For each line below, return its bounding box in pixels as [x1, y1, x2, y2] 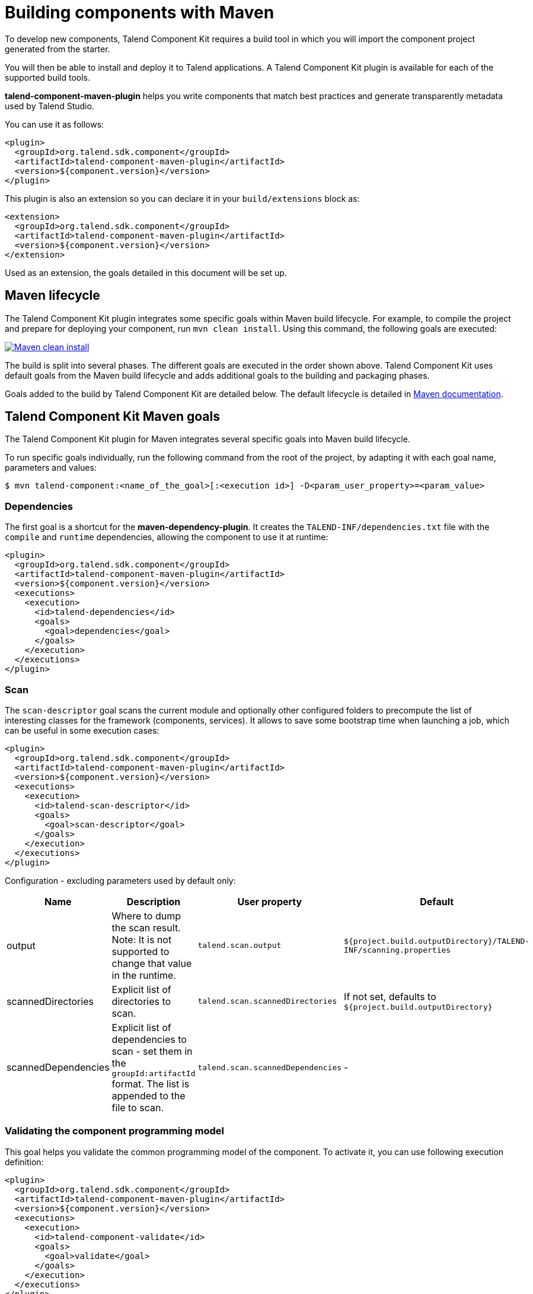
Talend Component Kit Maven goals [5, 409, 220, 424]
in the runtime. [111, 969, 176, 981]
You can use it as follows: [5, 119, 104, 129]
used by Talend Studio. [5, 100, 94, 111]
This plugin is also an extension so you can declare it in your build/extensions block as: [5, 193, 360, 204]
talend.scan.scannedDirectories [197, 997, 337, 1006]
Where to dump [111, 909, 181, 922]
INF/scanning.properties [344, 945, 451, 954]
